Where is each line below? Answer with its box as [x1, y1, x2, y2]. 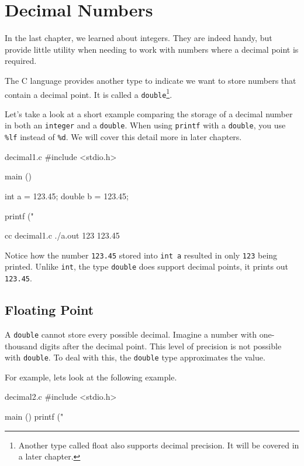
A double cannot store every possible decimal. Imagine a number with [5, 328, 257, 340]
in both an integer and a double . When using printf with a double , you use [5, 119, 286, 131]
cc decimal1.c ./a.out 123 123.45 [5, 229, 120, 241]
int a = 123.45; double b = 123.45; [5, 189, 129, 202]
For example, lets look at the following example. [5, 370, 177, 383]
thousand [5, 339, 38, 352]
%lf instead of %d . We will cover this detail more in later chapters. [5, 131, 242, 143]
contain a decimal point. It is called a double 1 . [5, 86, 172, 100]
